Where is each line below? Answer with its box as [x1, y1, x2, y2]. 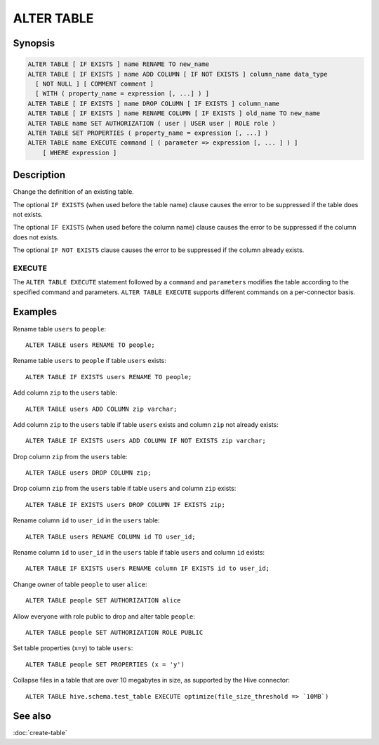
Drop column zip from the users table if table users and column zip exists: [13, 484, 237, 493]
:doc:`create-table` [13, 729, 67, 737]
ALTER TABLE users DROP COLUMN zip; [25, 469, 152, 477]
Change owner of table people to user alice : [13, 580, 147, 588]
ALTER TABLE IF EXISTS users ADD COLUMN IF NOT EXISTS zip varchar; [25, 437, 266, 445]
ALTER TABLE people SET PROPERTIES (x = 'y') [25, 660, 185, 668]
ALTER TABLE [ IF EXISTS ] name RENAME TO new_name [27, 60, 210, 68]
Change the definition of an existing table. [13, 187, 135, 196]
